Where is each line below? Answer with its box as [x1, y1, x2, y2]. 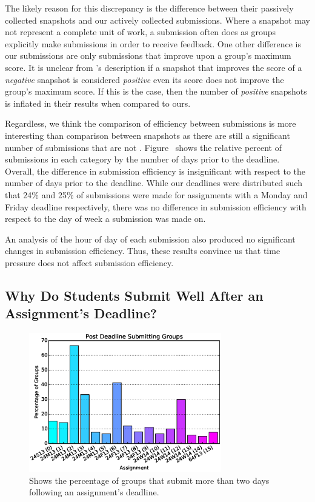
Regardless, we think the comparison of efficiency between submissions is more [5, 117, 296, 130]
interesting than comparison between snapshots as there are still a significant [5, 129, 290, 141]
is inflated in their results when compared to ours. [5, 96, 191, 109]
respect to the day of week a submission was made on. [5, 212, 206, 225]
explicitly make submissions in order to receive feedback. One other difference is [5, 37, 301, 50]
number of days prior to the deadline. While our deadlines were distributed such [5, 176, 302, 189]
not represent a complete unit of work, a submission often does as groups [5, 25, 276, 38]
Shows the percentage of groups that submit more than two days [29, 474, 270, 486]
